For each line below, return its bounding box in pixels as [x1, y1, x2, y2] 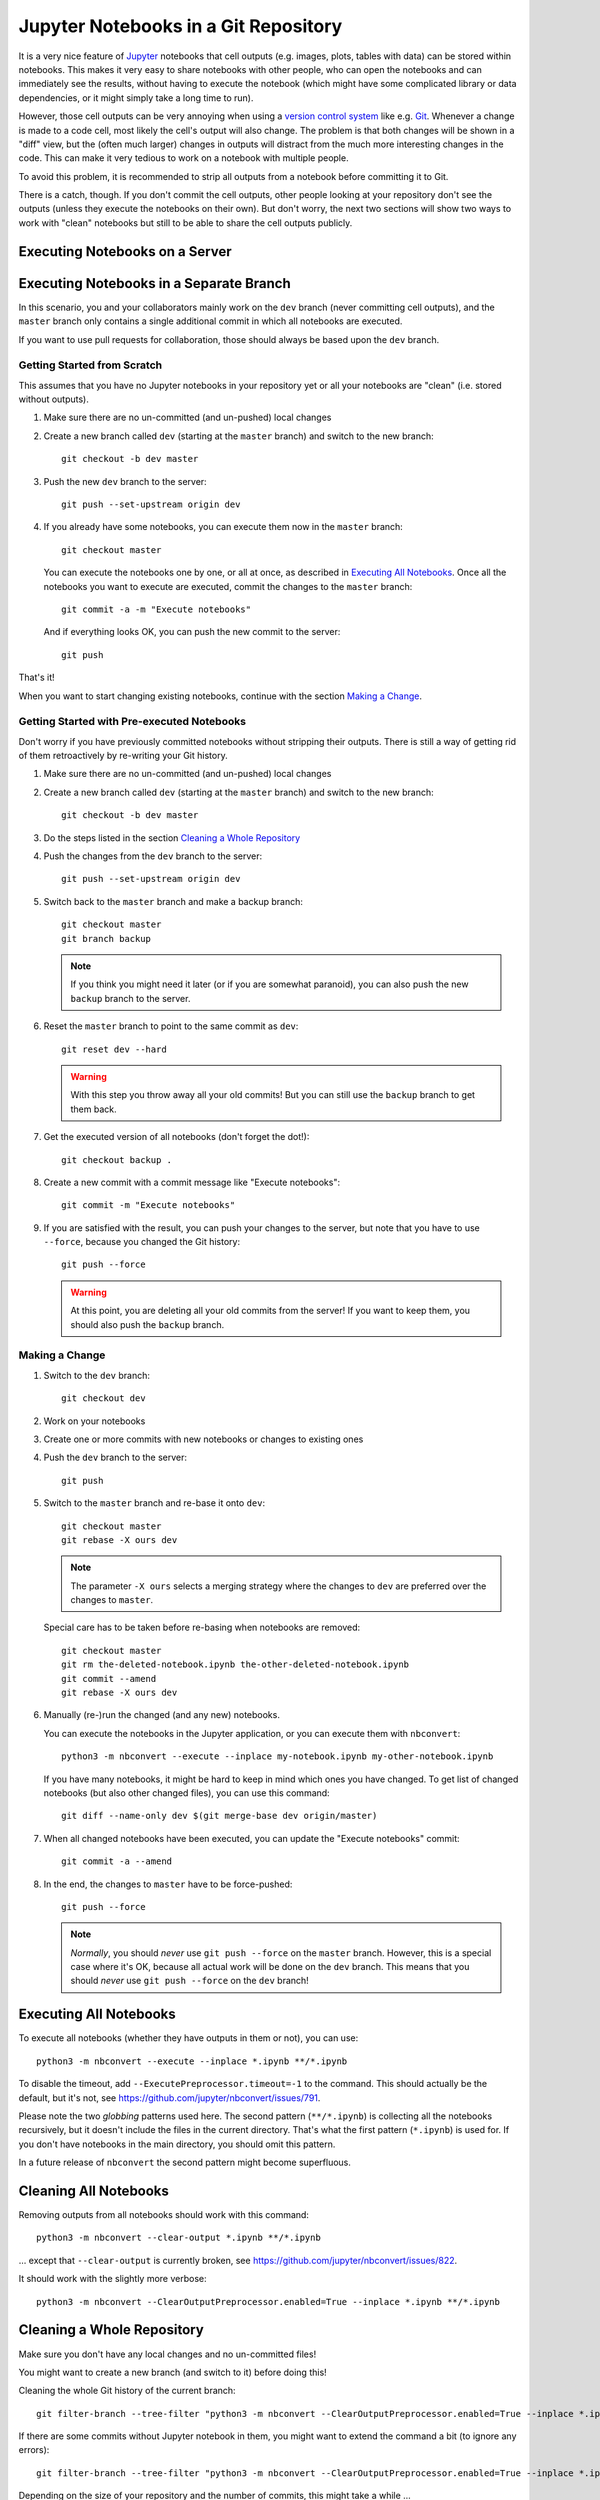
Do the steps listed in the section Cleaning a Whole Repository [43, 831, 301, 844]
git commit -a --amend [61, 1856, 173, 1867]
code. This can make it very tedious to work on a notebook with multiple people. [18, 152, 349, 164]
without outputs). [18, 393, 89, 405]
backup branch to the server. [70, 992, 191, 1004]
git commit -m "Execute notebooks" [61, 1200, 236, 1211]
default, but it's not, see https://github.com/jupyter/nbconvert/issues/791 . [18, 2091, 321, 2104]
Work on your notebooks [43, 1415, 146, 1427]
